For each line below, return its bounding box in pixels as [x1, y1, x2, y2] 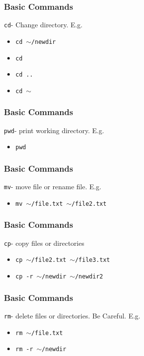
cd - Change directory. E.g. [4, 20, 82, 30]
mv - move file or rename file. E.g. [4, 181, 102, 192]
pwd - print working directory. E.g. [4, 125, 104, 135]
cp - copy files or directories [4, 237, 84, 248]
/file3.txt [75, 257, 110, 264]
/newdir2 [75, 273, 103, 280]
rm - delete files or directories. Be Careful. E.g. [4, 310, 141, 320]
